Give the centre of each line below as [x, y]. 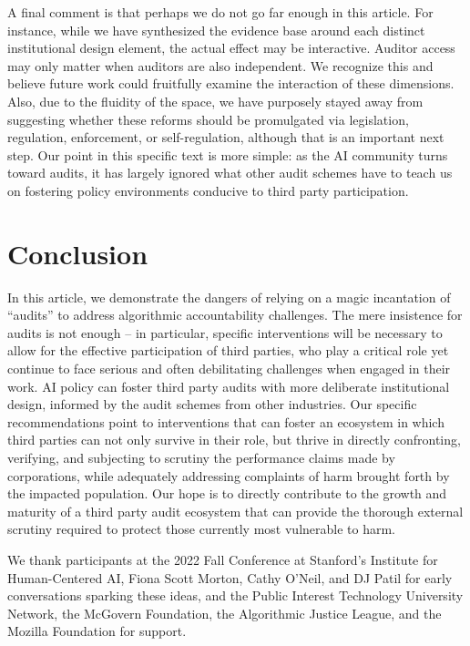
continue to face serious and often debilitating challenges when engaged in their [229, 369]
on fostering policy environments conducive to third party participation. [208, 190]
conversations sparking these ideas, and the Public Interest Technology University [235, 595]
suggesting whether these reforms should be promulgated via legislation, [208, 119]
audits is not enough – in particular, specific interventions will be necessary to [225, 332]
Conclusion [78, 253]
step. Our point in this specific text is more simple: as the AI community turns [228, 154]
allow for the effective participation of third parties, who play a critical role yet [228, 350]
